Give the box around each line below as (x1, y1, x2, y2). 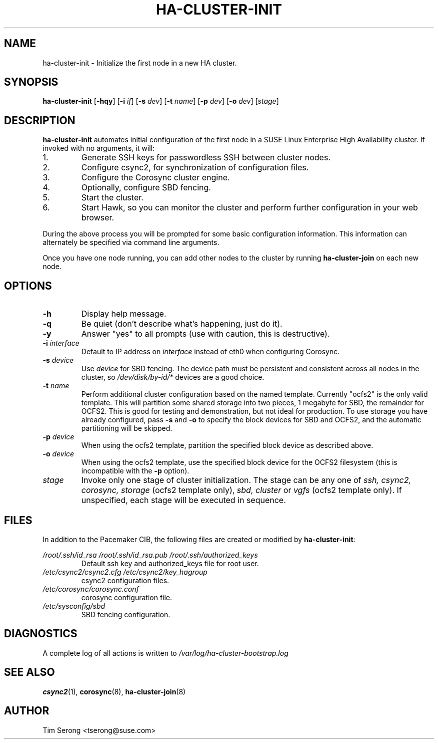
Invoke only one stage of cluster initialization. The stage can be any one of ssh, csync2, (81, 475, 411, 485)
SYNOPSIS (4, 76, 58, 89)
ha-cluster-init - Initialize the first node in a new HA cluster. (42, 58, 237, 67)
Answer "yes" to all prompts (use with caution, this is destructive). (81, 329, 330, 339)
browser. (81, 212, 114, 223)
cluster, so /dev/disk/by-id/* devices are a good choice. (81, 373, 264, 382)
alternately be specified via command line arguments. (42, 238, 219, 247)
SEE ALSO (4, 666, 55, 679)
